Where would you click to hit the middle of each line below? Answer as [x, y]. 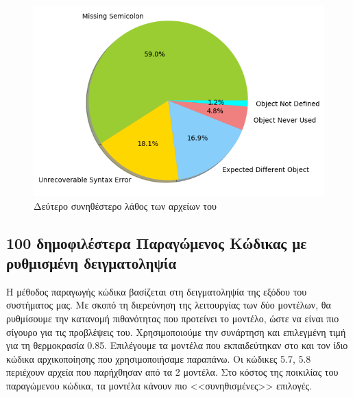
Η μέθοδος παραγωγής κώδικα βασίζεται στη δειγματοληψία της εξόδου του [157, 291]
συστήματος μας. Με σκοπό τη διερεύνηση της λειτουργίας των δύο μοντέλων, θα [169, 305]
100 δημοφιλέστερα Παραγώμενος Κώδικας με [157, 242]
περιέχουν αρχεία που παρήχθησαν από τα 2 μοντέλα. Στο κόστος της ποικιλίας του [172, 372]
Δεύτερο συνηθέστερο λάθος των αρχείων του [125, 205]
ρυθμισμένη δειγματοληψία [92, 262]
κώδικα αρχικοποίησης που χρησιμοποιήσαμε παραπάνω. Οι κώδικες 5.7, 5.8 [159, 358]
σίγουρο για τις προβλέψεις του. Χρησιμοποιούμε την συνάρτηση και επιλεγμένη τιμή [176, 332]
